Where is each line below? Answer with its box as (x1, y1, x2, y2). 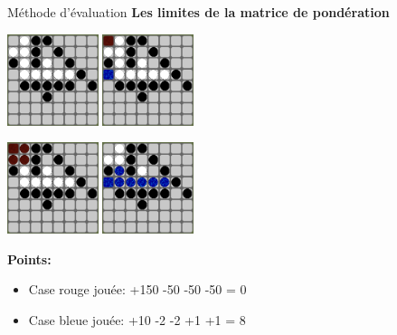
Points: (7, 249, 52, 268)
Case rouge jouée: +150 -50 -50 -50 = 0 (28, 280, 247, 299)
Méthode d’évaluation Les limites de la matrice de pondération (7, 3, 390, 21)
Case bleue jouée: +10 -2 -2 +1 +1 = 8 (28, 310, 246, 329)
